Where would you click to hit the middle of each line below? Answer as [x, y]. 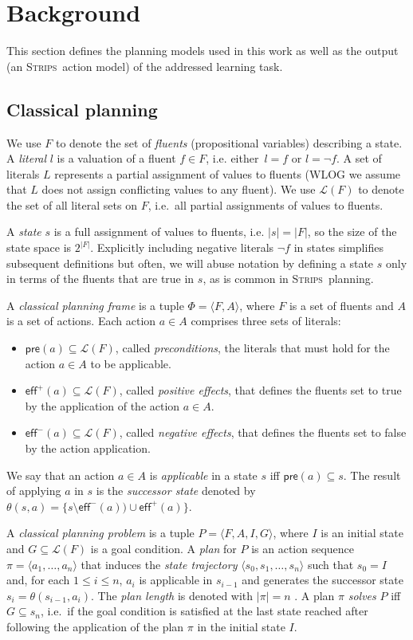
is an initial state [362, 533]
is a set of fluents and [341, 305]
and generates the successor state [323, 580]
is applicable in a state [203, 475]
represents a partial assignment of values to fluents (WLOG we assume [228, 173]
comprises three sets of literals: [266, 321]
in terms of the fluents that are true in [100, 279]
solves [362, 595]
